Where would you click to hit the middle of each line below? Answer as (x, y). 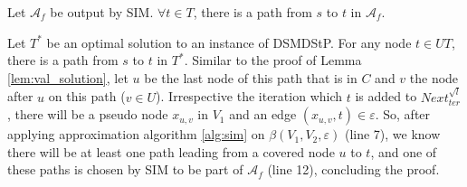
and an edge (263, 114)
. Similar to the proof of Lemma (273, 60)
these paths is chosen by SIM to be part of (125, 169)
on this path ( (87, 96)
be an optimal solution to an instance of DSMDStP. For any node (229, 42)
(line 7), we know (392, 134)
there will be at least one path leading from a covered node (171, 151)
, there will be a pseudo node (88, 114)
